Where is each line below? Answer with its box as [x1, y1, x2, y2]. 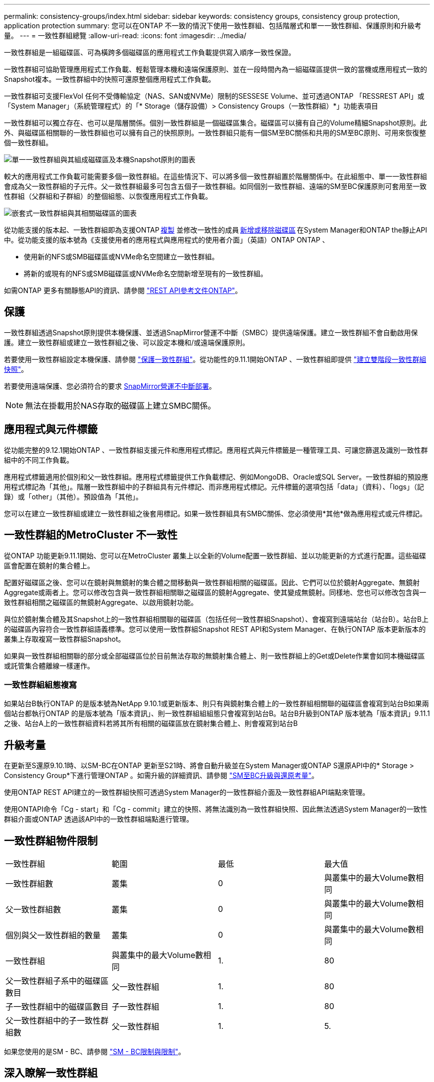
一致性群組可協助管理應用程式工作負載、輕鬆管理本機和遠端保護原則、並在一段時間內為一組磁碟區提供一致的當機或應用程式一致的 [4, 65, 427, 73]
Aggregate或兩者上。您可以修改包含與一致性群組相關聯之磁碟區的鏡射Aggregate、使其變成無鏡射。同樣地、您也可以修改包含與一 [4, 588, 427, 597]
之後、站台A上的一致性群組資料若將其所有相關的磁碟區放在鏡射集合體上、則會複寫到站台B [4, 719, 298, 728]
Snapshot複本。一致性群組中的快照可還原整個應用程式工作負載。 [4, 75, 216, 83]
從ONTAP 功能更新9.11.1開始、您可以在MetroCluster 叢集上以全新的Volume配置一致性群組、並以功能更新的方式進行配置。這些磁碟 [4, 551, 427, 560]
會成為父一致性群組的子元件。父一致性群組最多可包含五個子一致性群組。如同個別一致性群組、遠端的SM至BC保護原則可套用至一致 [4, 182, 427, 190]
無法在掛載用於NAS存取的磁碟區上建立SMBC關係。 [25, 400, 216, 411]
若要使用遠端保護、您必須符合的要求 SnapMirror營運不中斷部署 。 [4, 381, 216, 390]
